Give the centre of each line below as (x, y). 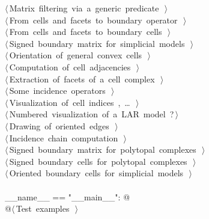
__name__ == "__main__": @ (68, 196)
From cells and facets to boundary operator (93, 20)
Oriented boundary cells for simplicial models (96, 173)
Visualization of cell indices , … (70, 102)
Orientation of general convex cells (76, 55)
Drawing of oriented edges (59, 125)
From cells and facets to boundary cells (86, 32)
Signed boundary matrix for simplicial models (97, 43)
